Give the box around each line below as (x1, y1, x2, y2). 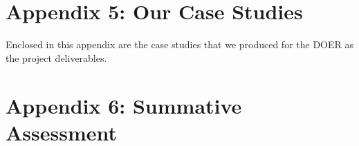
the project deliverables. (6, 50, 107, 65)
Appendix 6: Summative (6, 91, 242, 119)
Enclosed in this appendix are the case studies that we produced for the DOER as (6, 37, 354, 52)
